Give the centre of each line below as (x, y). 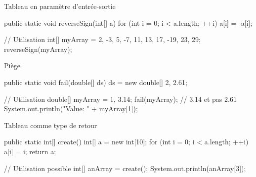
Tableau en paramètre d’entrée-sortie (60, 6)
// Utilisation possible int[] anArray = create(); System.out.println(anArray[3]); (125, 168)
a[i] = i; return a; (30, 151)
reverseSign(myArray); (38, 49)
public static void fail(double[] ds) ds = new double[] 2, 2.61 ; (96, 82)
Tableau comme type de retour (51, 125)
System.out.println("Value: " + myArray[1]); (71, 109)
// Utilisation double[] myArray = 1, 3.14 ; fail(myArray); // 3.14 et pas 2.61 (120, 99)
